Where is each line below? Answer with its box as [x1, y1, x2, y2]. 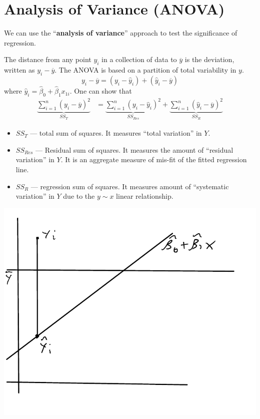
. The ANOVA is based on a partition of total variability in [54, 65, 236, 75]
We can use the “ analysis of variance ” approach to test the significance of [4, 28, 237, 38]
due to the [63, 191, 95, 201]
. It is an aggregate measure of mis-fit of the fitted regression [60, 154, 247, 165]
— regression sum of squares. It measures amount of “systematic [30, 181, 229, 191]
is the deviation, [184, 54, 234, 65]
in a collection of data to [101, 54, 177, 65]
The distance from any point [4, 54, 91, 65]
